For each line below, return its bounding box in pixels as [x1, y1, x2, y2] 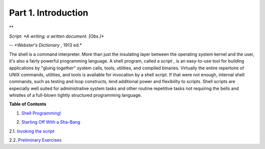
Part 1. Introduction [9, 7, 88, 18]
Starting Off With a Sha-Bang [21, 119, 80, 125]
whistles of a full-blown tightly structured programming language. [9, 92, 142, 98]
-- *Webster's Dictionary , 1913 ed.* [9, 42, 82, 48]
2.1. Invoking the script [9, 128, 55, 134]
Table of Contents [9, 101, 47, 107]
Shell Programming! [21, 110, 61, 116]
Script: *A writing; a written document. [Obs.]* [9, 33, 104, 39]
